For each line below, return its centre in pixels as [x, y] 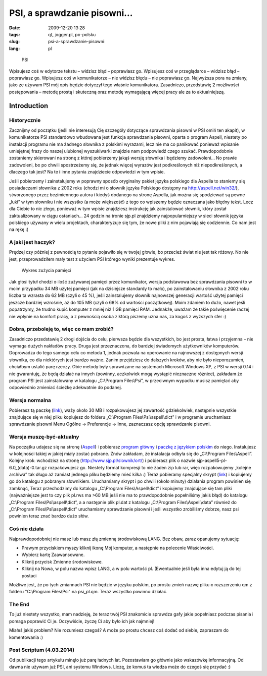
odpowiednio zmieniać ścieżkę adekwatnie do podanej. [66, 388]
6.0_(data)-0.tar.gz [28, 467]
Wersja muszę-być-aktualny [44, 437]
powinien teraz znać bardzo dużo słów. [49, 516]
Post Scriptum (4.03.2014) [42, 650]
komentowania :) [26, 637]
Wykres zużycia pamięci [46, 271]
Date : [15, 28]
